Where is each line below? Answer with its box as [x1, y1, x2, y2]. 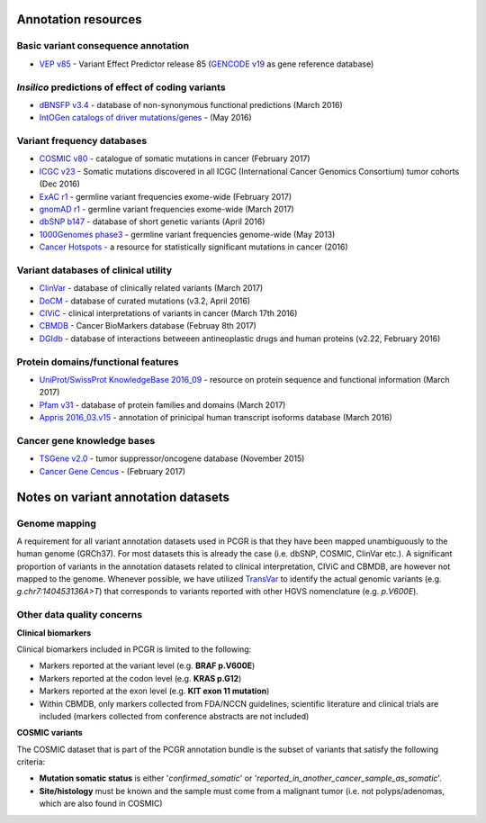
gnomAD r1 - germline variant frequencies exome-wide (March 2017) [39, 203, 294, 214]
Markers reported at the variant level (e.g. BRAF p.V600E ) [39, 660, 256, 671]
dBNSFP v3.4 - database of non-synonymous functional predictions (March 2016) [39, 99, 343, 110]
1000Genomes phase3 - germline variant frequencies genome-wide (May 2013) [39, 229, 336, 240]
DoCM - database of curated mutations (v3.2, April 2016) [39, 295, 251, 306]
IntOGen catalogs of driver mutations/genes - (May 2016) [39, 113, 252, 123]
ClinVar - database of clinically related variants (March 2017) [39, 283, 264, 294]
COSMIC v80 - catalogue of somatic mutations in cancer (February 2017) [39, 153, 310, 164]
